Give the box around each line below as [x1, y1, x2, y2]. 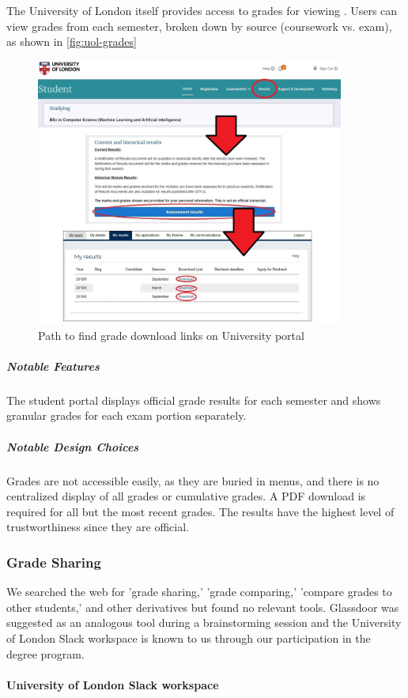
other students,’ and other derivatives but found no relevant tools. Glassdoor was [6, 598, 399, 615]
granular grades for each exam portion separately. [6, 407, 247, 424]
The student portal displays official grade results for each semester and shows [6, 391, 381, 408]
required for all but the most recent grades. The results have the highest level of [6, 503, 395, 519]
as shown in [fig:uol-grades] [6, 33, 137, 50]
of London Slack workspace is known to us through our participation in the [6, 629, 371, 646]
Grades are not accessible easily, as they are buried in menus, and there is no [6, 472, 380, 489]
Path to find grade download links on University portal [38, 326, 304, 343]
